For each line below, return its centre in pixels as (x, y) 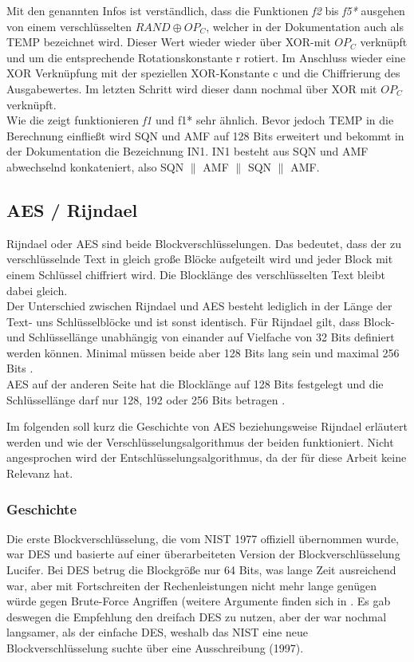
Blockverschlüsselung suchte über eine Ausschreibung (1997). (155, 648)
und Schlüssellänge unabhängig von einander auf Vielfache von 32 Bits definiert (201, 337)
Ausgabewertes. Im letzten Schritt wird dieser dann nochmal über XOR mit (192, 88)
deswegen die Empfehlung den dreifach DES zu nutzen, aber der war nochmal (197, 616)
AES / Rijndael (72, 209)
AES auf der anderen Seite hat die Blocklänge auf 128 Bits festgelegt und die (195, 384)
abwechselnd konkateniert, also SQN (95, 166)
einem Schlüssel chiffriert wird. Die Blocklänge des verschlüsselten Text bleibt (196, 274)
